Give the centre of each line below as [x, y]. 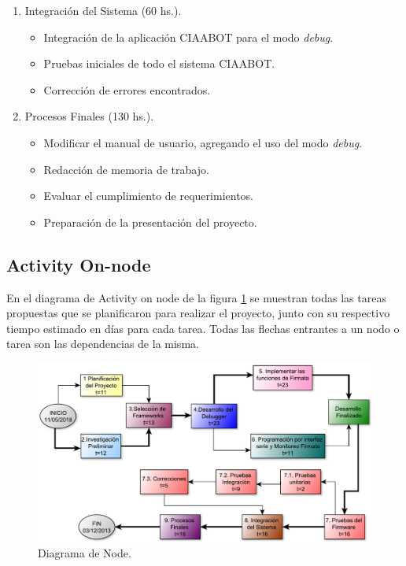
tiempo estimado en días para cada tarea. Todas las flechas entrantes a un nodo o [203, 328]
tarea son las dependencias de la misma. [103, 344]
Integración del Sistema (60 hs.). [103, 10]
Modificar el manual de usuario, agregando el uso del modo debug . [203, 142]
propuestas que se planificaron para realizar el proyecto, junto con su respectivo [198, 313]
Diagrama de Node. [85, 552]
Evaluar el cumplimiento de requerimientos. [148, 196]
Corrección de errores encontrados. [127, 89]
